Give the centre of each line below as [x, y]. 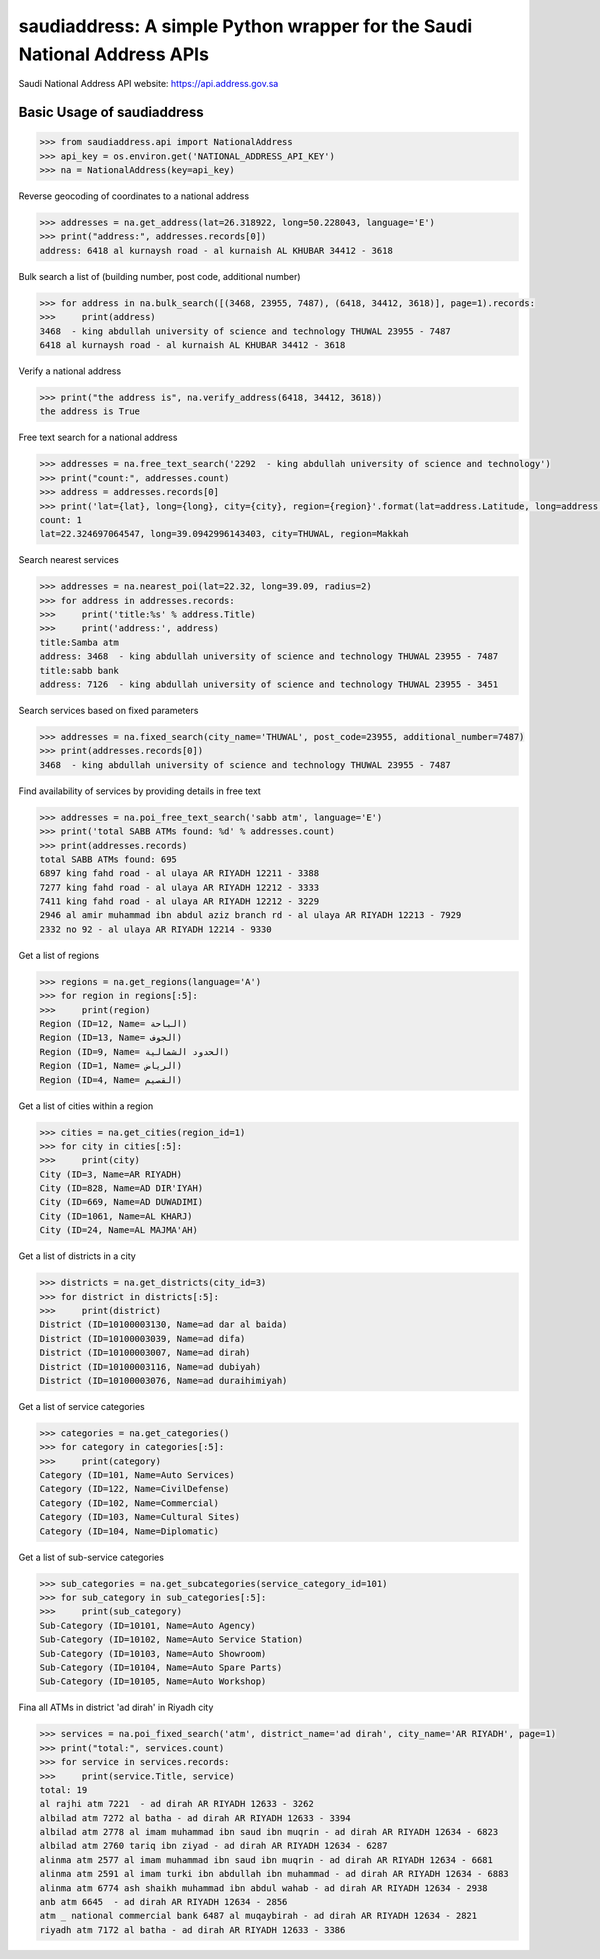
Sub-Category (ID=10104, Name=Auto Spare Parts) [161, 1667]
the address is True [89, 411]
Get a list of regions [59, 955]
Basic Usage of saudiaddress [111, 112]
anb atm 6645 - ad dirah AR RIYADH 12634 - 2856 [163, 1902]
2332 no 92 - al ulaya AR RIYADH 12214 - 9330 [155, 929]
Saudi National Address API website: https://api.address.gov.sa [148, 84]
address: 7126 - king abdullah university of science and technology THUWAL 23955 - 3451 [269, 684]
